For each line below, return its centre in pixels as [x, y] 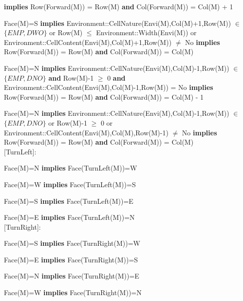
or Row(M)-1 [68, 122]
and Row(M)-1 [71, 77]
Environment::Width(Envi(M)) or [146, 32]
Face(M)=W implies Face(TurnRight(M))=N [73, 292]
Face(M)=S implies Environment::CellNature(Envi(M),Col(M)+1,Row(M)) [118, 23]
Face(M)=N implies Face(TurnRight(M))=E [72, 276]
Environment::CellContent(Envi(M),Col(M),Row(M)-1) [86, 132]
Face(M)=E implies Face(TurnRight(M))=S [71, 259]
